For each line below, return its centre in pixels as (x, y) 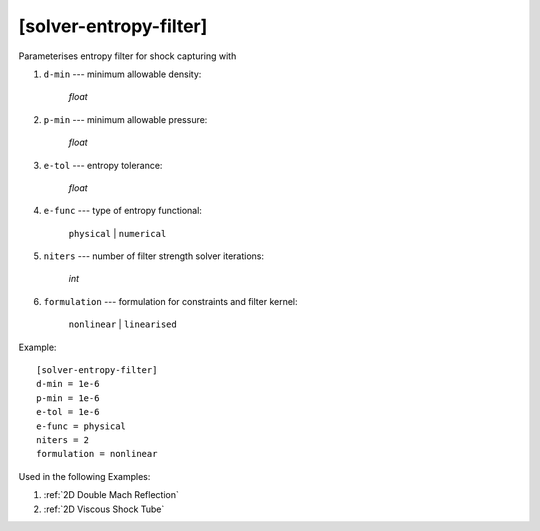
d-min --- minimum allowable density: (122, 74)
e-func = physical (81, 426)
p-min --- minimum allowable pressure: (125, 119)
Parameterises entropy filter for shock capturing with (127, 56)
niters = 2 (63, 439)
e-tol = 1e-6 (68, 412)
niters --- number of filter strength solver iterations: (154, 256)
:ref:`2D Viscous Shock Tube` (104, 509)
